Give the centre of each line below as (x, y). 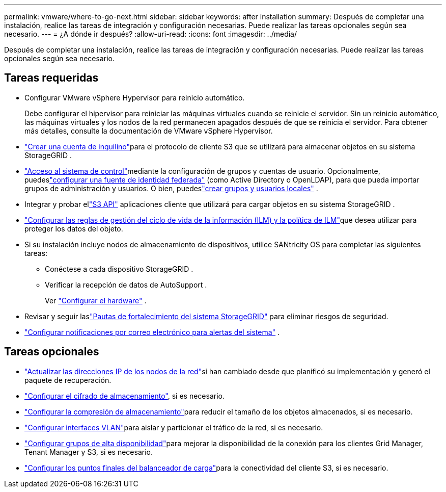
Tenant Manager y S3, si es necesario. (89, 452)
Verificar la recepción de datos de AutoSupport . (126, 284)
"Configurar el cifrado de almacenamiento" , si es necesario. (124, 396)
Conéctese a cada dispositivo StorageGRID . (119, 269)
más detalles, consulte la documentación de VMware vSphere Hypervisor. (149, 131)
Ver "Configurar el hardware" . (96, 300)
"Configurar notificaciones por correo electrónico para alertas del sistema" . (152, 332)
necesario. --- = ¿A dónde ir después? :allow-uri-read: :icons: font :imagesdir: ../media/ (151, 34)
